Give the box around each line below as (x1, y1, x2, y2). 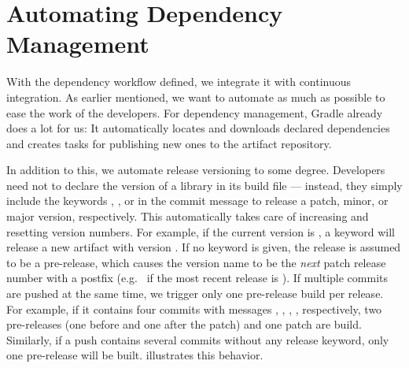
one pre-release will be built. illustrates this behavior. (6, 347, 263, 363)
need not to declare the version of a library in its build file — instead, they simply (6, 177, 403, 193)
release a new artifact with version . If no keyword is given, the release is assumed (6, 239, 401, 255)
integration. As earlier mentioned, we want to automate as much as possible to (6, 88, 385, 105)
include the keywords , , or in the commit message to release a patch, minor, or (6, 192, 389, 209)
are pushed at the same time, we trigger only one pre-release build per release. (6, 285, 384, 302)
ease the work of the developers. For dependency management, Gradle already (6, 104, 383, 121)
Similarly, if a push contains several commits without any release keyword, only (6, 331, 389, 348)
